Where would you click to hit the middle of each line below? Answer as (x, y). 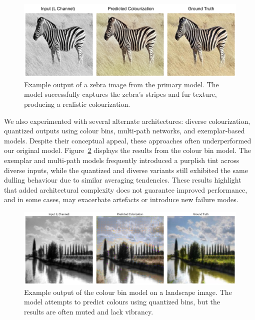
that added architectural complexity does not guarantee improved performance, (126, 189)
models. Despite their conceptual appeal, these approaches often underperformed (128, 140)
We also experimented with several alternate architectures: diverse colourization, (127, 121)
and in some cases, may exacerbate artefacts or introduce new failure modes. (121, 199)
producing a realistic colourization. (77, 104)
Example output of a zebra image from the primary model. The (121, 84)
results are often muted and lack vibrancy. (89, 311)
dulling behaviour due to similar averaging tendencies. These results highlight (123, 180)
